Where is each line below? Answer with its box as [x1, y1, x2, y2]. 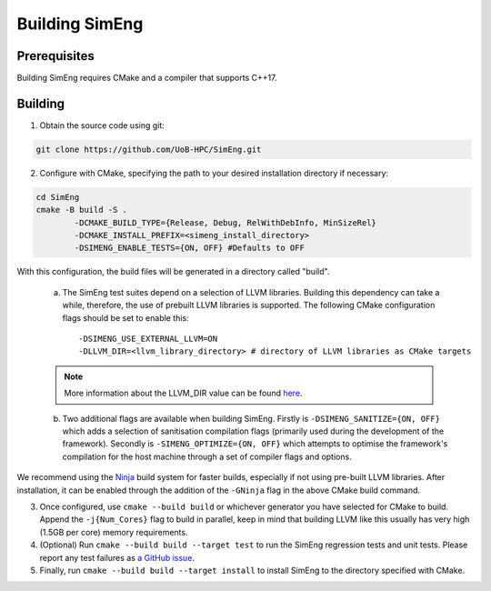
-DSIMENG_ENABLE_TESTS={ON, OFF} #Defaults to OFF [74, 243, 305, 254]
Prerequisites [16, 48, 95, 64]
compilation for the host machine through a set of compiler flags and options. [62, 451, 352, 462]
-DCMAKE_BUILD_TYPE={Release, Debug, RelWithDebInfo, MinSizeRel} [74, 217, 377, 227]
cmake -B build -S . [35, 205, 127, 215]
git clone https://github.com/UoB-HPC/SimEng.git [35, 144, 262, 155]
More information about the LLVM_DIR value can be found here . [64, 387, 303, 399]
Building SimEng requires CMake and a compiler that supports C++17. [16, 73, 277, 84]
